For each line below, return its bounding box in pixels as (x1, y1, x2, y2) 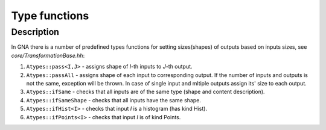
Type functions (11, 9, 89, 22)
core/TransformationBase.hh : (11, 52, 85, 59)
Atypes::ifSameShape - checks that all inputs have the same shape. (26, 96, 202, 104)
